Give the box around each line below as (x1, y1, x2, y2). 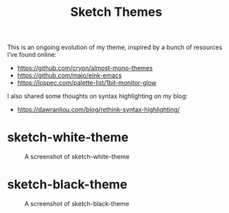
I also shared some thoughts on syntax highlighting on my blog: (7, 92, 188, 100)
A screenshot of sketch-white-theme (24, 153, 130, 161)
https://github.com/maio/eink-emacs (17, 71, 122, 80)
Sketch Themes (70, 4, 163, 20)
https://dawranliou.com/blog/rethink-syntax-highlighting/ (17, 105, 180, 114)
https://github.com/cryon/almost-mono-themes (17, 64, 154, 73)
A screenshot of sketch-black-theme (24, 200, 129, 208)
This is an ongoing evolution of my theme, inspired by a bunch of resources (7, 43, 223, 52)
